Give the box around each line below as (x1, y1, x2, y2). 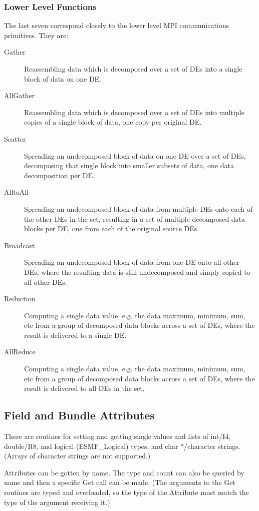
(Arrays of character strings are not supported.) (4, 450, 151, 461)
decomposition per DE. (24, 170, 95, 180)
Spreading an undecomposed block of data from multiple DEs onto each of (24, 203, 253, 214)
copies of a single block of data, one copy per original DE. (24, 117, 202, 127)
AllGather (4, 90, 35, 101)
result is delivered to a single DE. (24, 329, 127, 340)
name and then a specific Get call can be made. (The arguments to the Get (4, 477, 235, 487)
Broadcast (4, 240, 35, 250)
